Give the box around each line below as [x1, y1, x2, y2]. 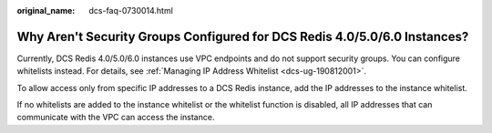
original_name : [16, 5, 76, 15]
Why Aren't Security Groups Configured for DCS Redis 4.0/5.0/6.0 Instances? [16, 28, 469, 45]
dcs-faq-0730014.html [88, 5, 173, 15]
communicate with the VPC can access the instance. [16, 112, 215, 123]
